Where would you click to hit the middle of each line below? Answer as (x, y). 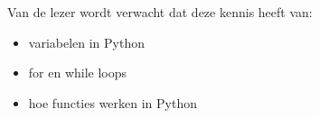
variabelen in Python (87, 42)
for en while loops (78, 73)
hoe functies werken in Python (113, 102)
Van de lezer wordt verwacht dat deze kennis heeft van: (160, 12)
